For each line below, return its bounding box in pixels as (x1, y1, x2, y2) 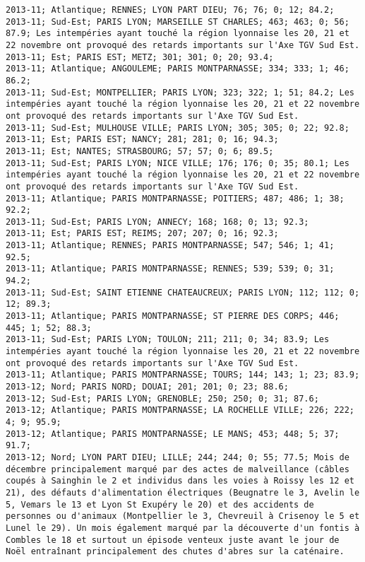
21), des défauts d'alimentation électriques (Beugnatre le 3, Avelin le (6, 487, 360, 498)
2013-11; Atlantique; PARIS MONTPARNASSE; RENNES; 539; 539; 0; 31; (6, 264, 335, 274)
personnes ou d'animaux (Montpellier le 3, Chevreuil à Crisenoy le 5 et (6, 511, 360, 522)
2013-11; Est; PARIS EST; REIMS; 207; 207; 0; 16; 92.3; (6, 228, 279, 239)
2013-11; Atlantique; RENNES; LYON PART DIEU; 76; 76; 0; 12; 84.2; (6, 5, 335, 15)
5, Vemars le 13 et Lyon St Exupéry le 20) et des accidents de (6, 499, 314, 510)
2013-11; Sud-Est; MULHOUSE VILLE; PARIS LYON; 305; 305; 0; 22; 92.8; (6, 122, 349, 133)
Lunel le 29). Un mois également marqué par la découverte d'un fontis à (6, 522, 360, 533)
